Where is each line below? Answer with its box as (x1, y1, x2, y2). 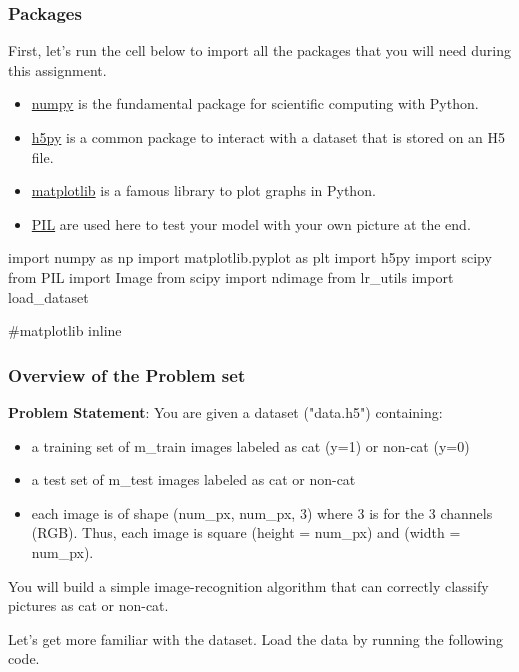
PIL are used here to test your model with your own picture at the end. (31, 213, 471, 234)
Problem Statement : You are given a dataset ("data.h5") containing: (8, 401, 443, 422)
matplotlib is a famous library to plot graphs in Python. (31, 180, 376, 201)
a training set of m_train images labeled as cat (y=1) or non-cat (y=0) (31, 435, 470, 456)
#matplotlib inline (8, 320, 122, 341)
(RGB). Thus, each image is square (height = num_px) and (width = (31, 522, 461, 543)
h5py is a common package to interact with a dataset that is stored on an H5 (31, 127, 506, 147)
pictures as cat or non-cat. (8, 595, 169, 616)
